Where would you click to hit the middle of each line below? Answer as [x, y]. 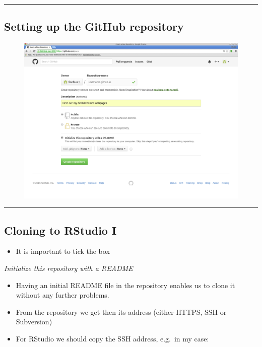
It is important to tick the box [63, 251]
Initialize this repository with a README [69, 268]
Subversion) [34, 322]
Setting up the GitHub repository [94, 26]
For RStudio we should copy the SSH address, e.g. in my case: [112, 339]
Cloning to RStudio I [60, 230]
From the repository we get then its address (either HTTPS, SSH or [121, 311]
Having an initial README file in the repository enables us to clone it [125, 285]
